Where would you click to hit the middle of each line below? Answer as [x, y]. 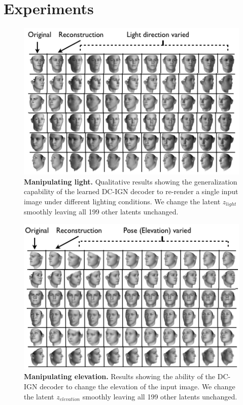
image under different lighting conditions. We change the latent [122, 201]
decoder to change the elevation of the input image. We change [137, 386]
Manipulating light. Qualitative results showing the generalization [131, 181]
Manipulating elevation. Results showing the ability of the [120, 376]
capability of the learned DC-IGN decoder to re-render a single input [131, 191]
